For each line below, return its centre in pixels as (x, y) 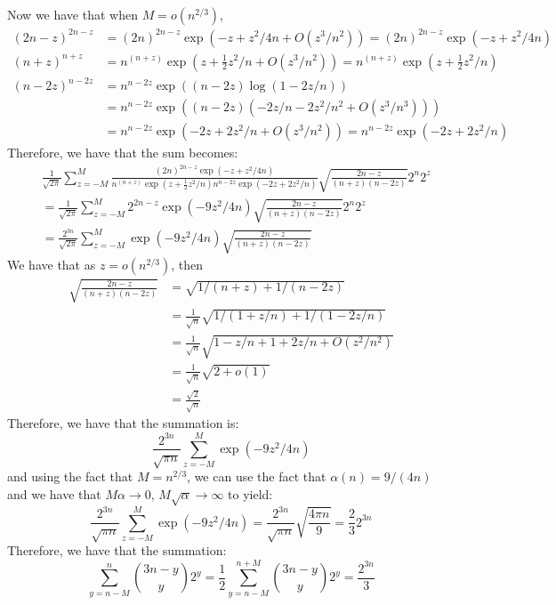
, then (187, 265)
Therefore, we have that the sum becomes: (123, 153)
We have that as (52, 265)
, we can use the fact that (257, 476)
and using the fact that (70, 476)
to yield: (250, 493)
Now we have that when (73, 14)
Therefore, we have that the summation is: (123, 423)
